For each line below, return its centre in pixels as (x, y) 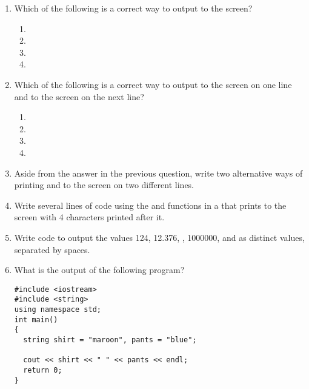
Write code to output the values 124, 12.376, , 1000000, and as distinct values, (159, 237)
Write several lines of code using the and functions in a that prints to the (150, 205)
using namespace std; (58, 310)
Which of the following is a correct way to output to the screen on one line (153, 84)
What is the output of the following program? (99, 270)
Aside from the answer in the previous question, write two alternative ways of (158, 173)
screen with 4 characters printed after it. (89, 217)
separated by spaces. (52, 249)
